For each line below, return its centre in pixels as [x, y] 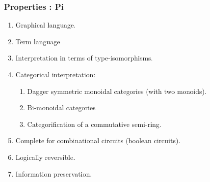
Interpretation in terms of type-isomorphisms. [84, 58]
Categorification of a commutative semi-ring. [94, 124]
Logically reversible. [45, 157]
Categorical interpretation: [55, 74]
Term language [38, 41]
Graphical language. [46, 25]
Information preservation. [54, 173]
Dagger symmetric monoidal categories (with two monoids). [117, 91]
